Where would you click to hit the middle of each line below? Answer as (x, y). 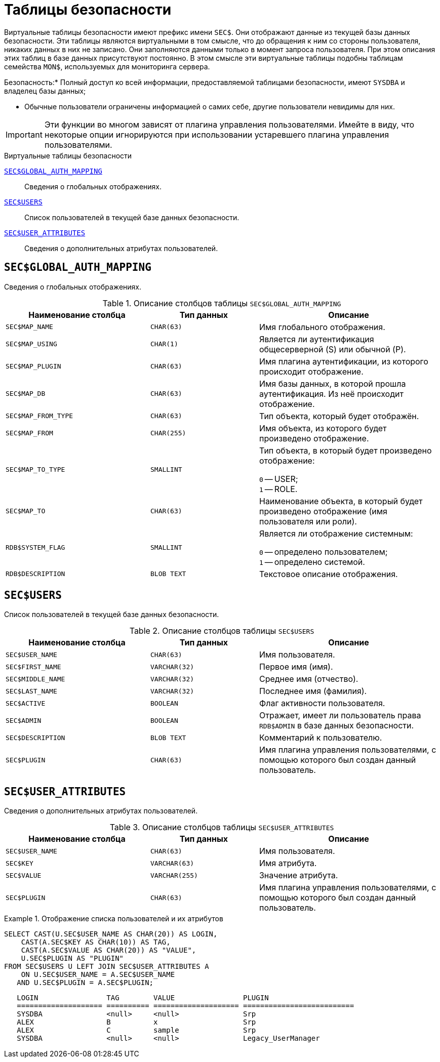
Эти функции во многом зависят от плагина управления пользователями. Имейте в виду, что (229, 124)
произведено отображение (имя (323, 511)
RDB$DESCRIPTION (35, 574)
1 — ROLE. (278, 489)
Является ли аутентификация (316, 339)
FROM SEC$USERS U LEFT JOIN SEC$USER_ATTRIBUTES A (107, 967)
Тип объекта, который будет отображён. (339, 416)
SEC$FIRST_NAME (33, 667)
